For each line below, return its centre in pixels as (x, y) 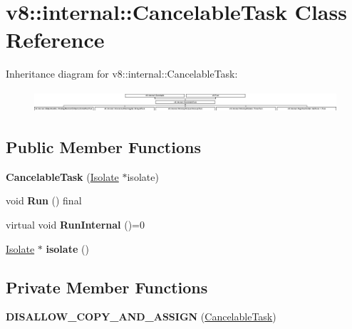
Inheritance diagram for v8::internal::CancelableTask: (122, 74)
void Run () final (44, 200)
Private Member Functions (107, 287)
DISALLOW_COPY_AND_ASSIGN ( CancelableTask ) (141, 317)
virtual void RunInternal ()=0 (75, 225)
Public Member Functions (103, 147)
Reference (55, 40)
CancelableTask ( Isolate (62, 176)
